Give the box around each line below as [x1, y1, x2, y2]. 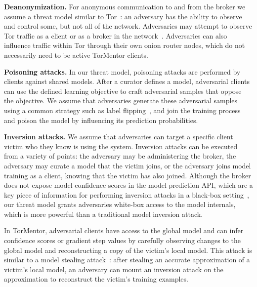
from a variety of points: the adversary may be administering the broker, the [4, 151, 236, 161]
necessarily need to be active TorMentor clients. [4, 49, 148, 60]
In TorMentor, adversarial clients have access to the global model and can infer [4, 225, 244, 236]
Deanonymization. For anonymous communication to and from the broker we [4, 1, 246, 11]
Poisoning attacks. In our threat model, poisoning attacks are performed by [4, 66, 241, 77]
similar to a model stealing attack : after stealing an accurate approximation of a [4, 254, 250, 265]
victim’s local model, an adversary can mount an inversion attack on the [4, 264, 223, 274]
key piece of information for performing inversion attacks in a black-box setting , [4, 189, 249, 200]
